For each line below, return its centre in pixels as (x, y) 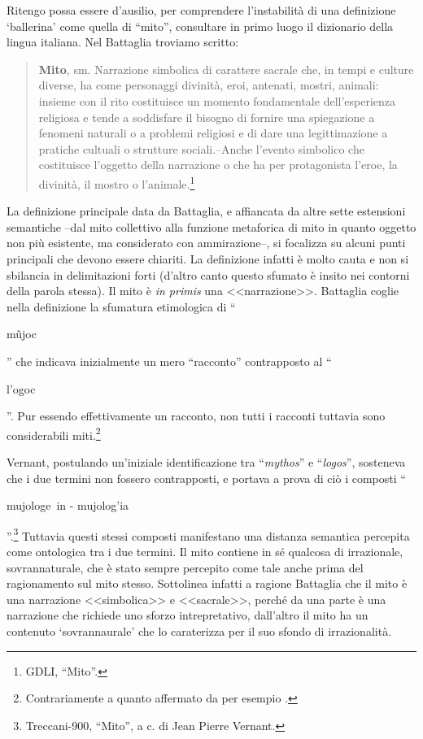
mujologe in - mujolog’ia (68, 505)
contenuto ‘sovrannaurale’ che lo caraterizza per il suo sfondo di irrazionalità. (199, 630)
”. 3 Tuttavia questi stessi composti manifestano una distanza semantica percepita (208, 534)
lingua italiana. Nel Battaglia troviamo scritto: (123, 42)
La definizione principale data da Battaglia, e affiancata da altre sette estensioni (206, 211)
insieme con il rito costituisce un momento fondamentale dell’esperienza (217, 100)
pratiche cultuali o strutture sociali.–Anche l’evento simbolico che (201, 148)
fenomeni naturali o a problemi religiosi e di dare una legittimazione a (213, 133)
